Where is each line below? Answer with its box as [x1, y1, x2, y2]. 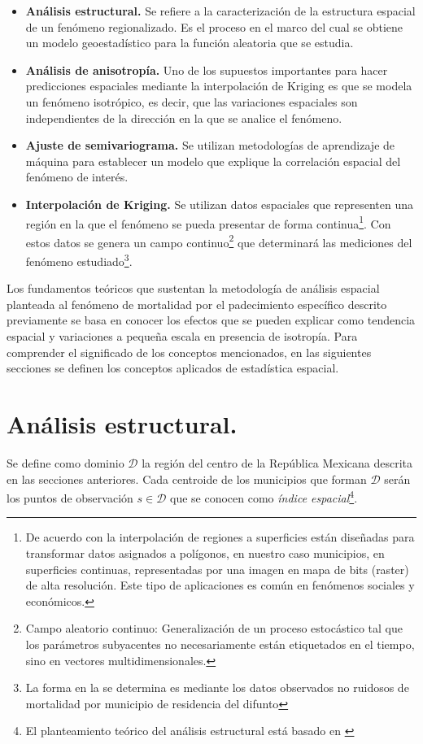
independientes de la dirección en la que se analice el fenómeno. [25, 109, 342, 126]
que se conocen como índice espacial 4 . [170, 487, 358, 506]
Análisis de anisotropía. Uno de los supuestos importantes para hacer [25, 61, 388, 78]
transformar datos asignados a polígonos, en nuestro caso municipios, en [25, 545, 385, 561]
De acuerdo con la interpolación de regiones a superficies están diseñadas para [25, 529, 415, 546]
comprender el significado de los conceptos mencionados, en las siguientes [7, 343, 372, 360]
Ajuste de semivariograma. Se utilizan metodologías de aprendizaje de [25, 137, 395, 154]
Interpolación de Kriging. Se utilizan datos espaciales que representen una [25, 195, 414, 212]
